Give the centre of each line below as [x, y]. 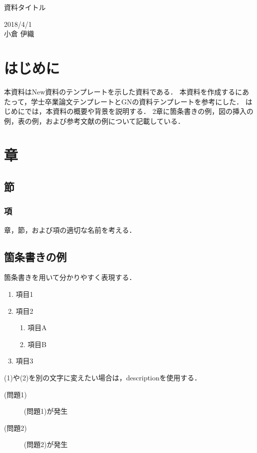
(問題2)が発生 [46, 444]
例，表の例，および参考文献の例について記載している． [94, 121]
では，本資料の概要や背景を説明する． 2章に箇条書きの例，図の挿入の [139, 111]
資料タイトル [25, 7]
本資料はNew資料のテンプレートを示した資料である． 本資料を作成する [120, 91]
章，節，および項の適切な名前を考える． [70, 229]
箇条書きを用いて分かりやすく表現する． [70, 277]
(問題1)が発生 [46, 411]
